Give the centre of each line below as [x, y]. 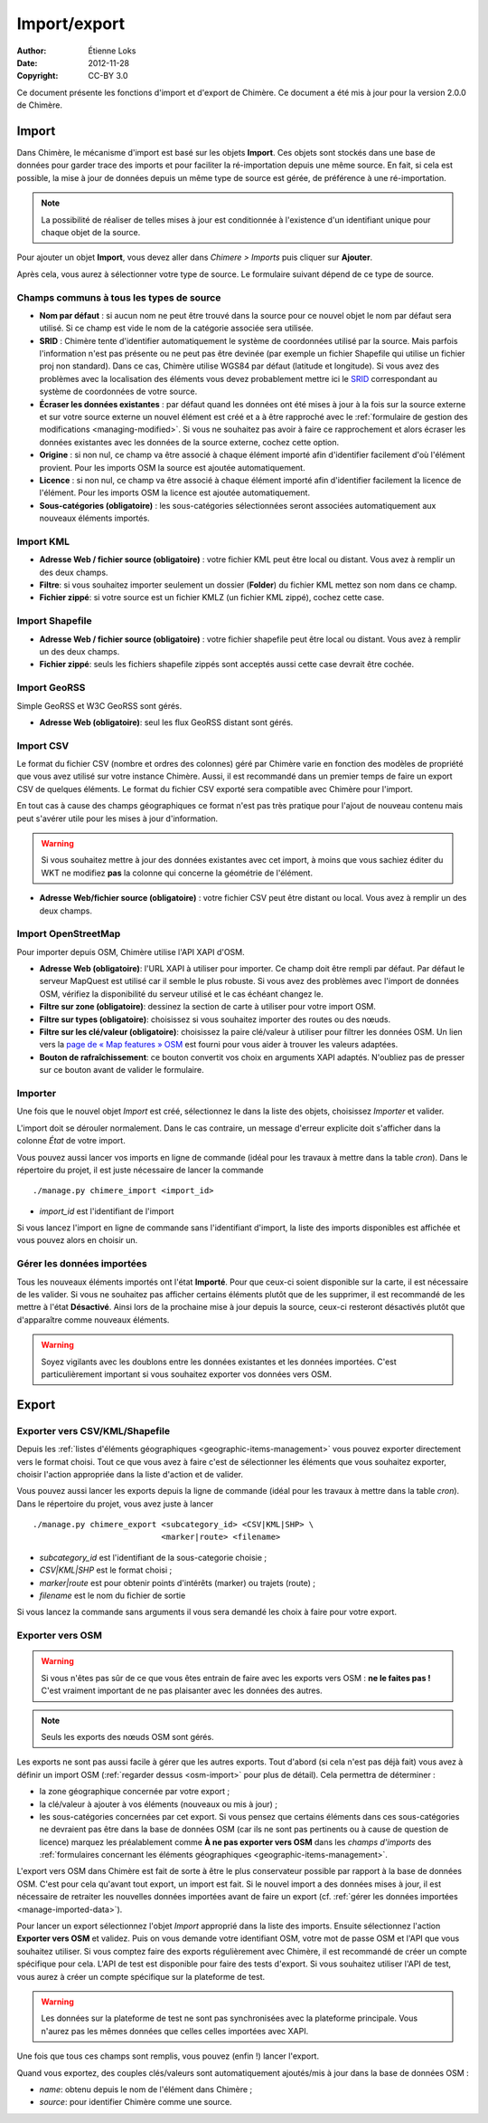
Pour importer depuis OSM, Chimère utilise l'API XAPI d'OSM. [131, 952]
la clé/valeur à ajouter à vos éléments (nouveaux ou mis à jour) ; [158, 1804]
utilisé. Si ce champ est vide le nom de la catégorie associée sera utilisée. [176, 328]
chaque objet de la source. [91, 232]
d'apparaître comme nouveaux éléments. [93, 1320]
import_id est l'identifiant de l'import [107, 1211]
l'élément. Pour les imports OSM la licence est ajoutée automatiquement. [175, 492]
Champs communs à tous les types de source [119, 297]
